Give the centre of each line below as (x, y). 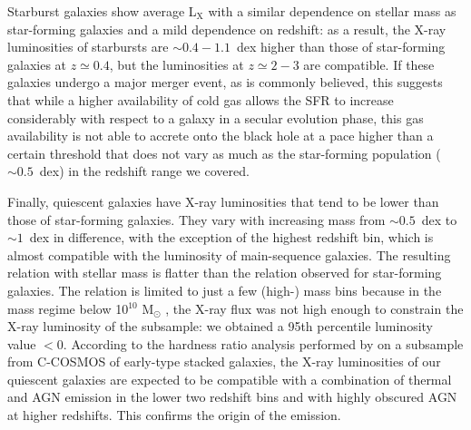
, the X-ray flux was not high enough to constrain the (314, 308)
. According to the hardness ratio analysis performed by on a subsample (263, 343)
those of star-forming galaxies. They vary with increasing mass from (196, 219)
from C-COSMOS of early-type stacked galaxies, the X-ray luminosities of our (224, 362)
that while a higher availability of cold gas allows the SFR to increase (201, 99)
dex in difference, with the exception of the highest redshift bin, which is (231, 237)
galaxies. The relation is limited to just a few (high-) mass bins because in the (225, 290)
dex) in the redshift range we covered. (144, 171)
